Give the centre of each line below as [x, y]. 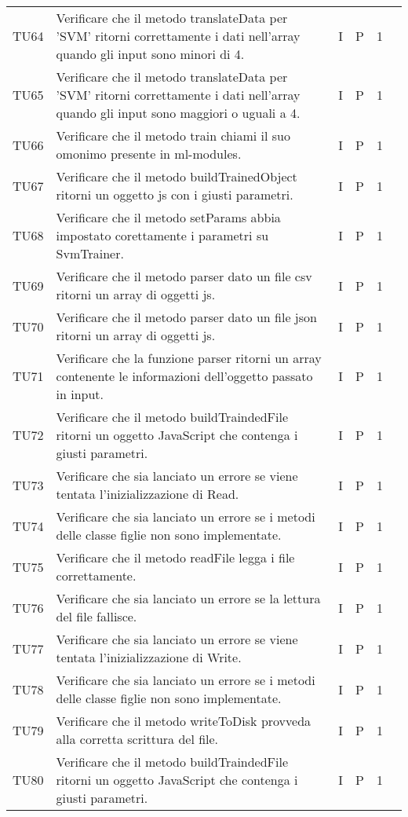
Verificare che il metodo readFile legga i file [175, 557]
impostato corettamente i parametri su [162, 235]
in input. [80, 394]
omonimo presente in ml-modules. [149, 154]
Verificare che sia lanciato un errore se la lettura [188, 598]
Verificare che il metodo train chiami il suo [173, 136]
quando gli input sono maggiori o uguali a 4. [178, 113]
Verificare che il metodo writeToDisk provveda [184, 721]
